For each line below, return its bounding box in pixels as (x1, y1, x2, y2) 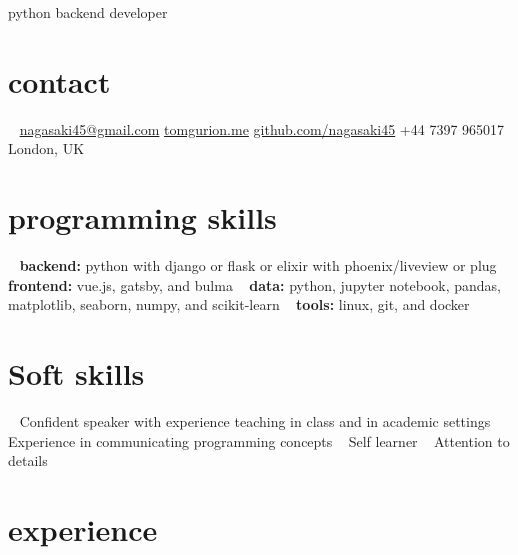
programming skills (8, 197, 277, 238)
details (8, 450, 48, 471)
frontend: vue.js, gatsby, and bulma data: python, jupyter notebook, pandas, (8, 274, 501, 295)
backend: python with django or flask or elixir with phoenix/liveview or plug (19, 255, 497, 276)
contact (8, 60, 111, 101)
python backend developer (8, 2, 168, 22)
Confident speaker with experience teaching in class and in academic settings (19, 410, 491, 431)
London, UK (8, 138, 85, 159)
